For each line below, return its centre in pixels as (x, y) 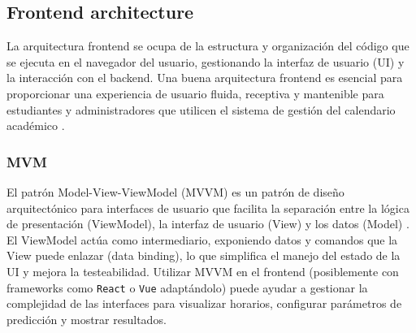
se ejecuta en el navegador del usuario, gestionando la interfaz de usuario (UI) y (206, 61)
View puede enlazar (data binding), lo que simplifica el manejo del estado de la (204, 255)
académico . (36, 125)
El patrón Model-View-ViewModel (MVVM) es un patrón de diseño (175, 191)
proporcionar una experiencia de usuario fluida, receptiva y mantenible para (195, 93)
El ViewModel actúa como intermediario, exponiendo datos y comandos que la (202, 239)
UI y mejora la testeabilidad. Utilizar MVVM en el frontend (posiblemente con (203, 271)
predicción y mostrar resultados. (87, 319)
